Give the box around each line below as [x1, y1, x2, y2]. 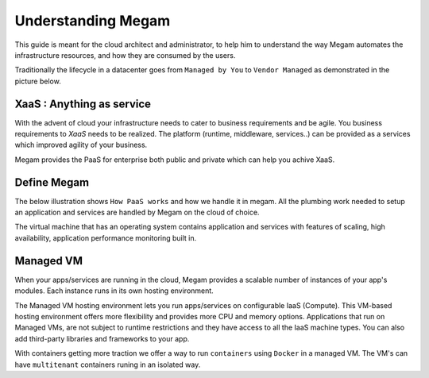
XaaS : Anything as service [14, 97, 151, 110]
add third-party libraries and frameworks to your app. [14, 334, 190, 343]
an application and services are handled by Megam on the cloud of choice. [14, 207, 260, 218]
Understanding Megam [14, 12, 171, 29]
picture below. [14, 76, 61, 86]
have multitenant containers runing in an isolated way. [14, 360, 201, 369]
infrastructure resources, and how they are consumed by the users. [14, 50, 236, 60]
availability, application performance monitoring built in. [14, 233, 197, 242]
